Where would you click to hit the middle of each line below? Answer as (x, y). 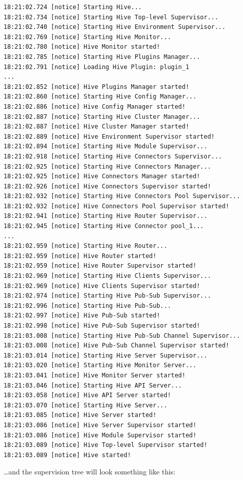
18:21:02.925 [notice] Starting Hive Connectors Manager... (108, 166)
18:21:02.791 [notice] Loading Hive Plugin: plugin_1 (97, 67)
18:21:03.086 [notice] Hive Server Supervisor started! (100, 425)
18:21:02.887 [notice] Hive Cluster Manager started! (97, 127)
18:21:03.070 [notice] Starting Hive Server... (86, 405)
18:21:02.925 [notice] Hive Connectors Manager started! (102, 177)
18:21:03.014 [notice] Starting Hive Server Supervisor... (105, 355)
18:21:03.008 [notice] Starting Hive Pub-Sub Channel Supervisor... (122, 335)
